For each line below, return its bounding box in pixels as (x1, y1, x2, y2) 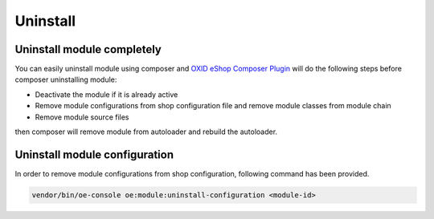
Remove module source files (35, 112, 129, 122)
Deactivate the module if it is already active (35, 89, 178, 99)
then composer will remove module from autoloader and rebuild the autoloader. (14, 127, 277, 136)
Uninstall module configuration (14, 148, 174, 161)
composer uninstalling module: (14, 75, 117, 84)
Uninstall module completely (14, 43, 162, 56)
